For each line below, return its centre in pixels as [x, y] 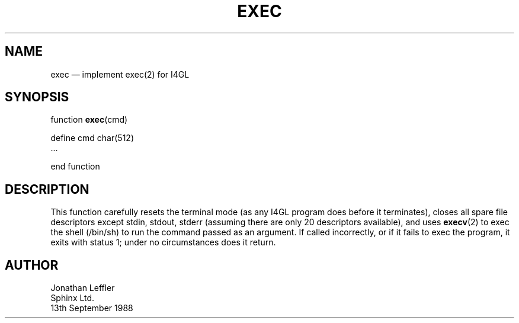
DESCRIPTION [47, 189]
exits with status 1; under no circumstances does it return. [163, 242]
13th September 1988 [92, 308]
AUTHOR [32, 265]
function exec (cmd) [89, 120]
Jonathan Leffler [83, 288]
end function [75, 167]
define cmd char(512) [92, 138]
